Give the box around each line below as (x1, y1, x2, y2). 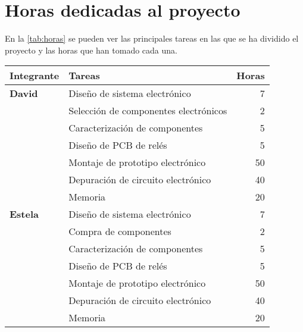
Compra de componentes (68, 224, 171, 239)
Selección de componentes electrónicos (68, 104, 227, 118)
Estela (10, 207, 39, 221)
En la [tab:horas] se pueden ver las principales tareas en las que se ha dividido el (5, 32, 299, 45)
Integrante (10, 68, 60, 83)
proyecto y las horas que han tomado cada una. (5, 43, 177, 56)
